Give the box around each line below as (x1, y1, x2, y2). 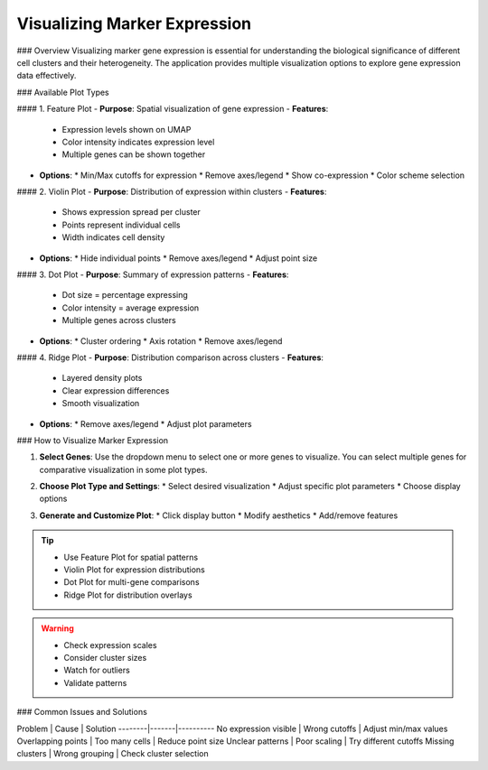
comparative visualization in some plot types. (39, 464, 208, 475)
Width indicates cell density (61, 232, 165, 243)
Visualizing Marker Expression (16, 14, 252, 33)
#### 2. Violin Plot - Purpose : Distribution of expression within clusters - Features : (16, 186, 327, 198)
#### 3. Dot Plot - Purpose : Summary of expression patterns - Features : (16, 269, 289, 280)
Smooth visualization (61, 398, 140, 409)
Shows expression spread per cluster (61, 207, 201, 218)
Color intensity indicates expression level (61, 136, 215, 147)
